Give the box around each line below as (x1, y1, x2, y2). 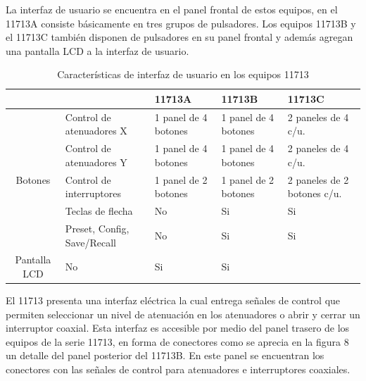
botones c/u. (287, 186, 342, 201)
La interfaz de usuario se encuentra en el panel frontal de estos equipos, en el (6, 2, 338, 16)
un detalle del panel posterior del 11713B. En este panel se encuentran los (6, 348, 324, 363)
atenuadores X (65, 123, 127, 138)
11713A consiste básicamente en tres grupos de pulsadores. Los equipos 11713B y (6, 15, 356, 30)
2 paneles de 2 (287, 172, 349, 187)
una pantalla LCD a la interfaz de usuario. (6, 43, 189, 58)
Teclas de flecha (65, 204, 133, 218)
